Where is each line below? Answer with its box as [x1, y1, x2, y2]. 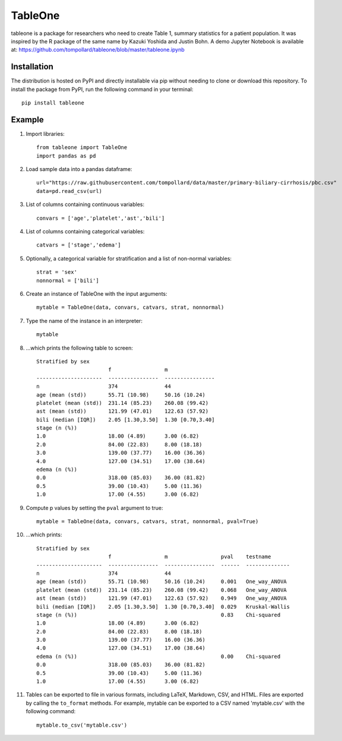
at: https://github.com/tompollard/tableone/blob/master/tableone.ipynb [11, 46, 185, 53]
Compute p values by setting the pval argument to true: [26, 504, 163, 511]
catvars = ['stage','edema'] [36, 242, 121, 249]
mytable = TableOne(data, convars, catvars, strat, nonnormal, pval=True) [36, 518, 259, 525]
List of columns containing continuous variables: [26, 201, 145, 208]
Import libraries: [26, 130, 65, 137]
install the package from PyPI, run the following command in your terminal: [11, 85, 194, 93]
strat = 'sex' [36, 269, 77, 275]
